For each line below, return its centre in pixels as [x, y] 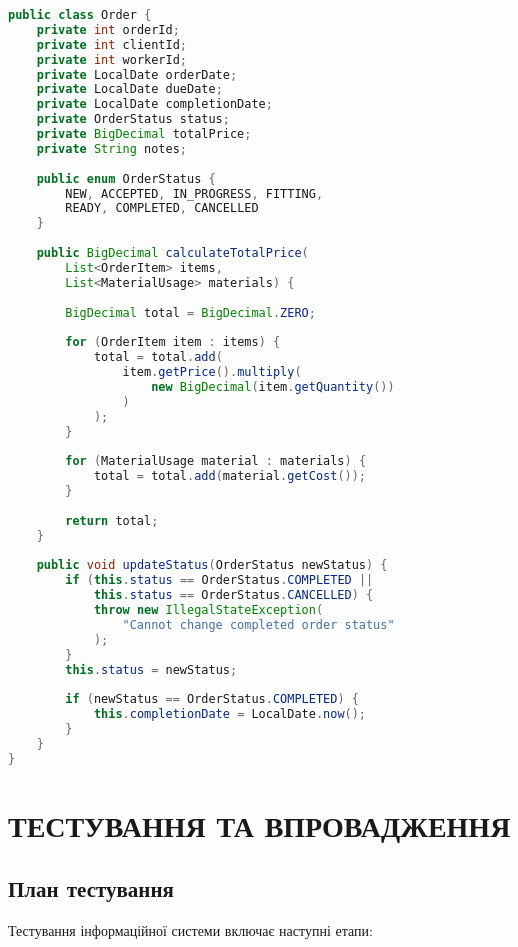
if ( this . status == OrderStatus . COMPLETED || [219, 580]
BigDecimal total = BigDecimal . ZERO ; [190, 312]
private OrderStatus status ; [133, 119]
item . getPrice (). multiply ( [212, 372]
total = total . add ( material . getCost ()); [230, 476]
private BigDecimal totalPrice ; [144, 134]
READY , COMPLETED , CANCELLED [162, 208]
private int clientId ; [112, 44]
